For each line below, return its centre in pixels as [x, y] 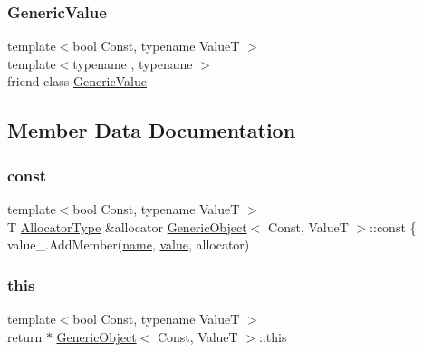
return [25, 336]
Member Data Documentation [152, 130]
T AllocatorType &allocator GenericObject [127, 226]
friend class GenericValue [77, 81]
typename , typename [133, 63]
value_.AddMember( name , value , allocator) [129, 244]
